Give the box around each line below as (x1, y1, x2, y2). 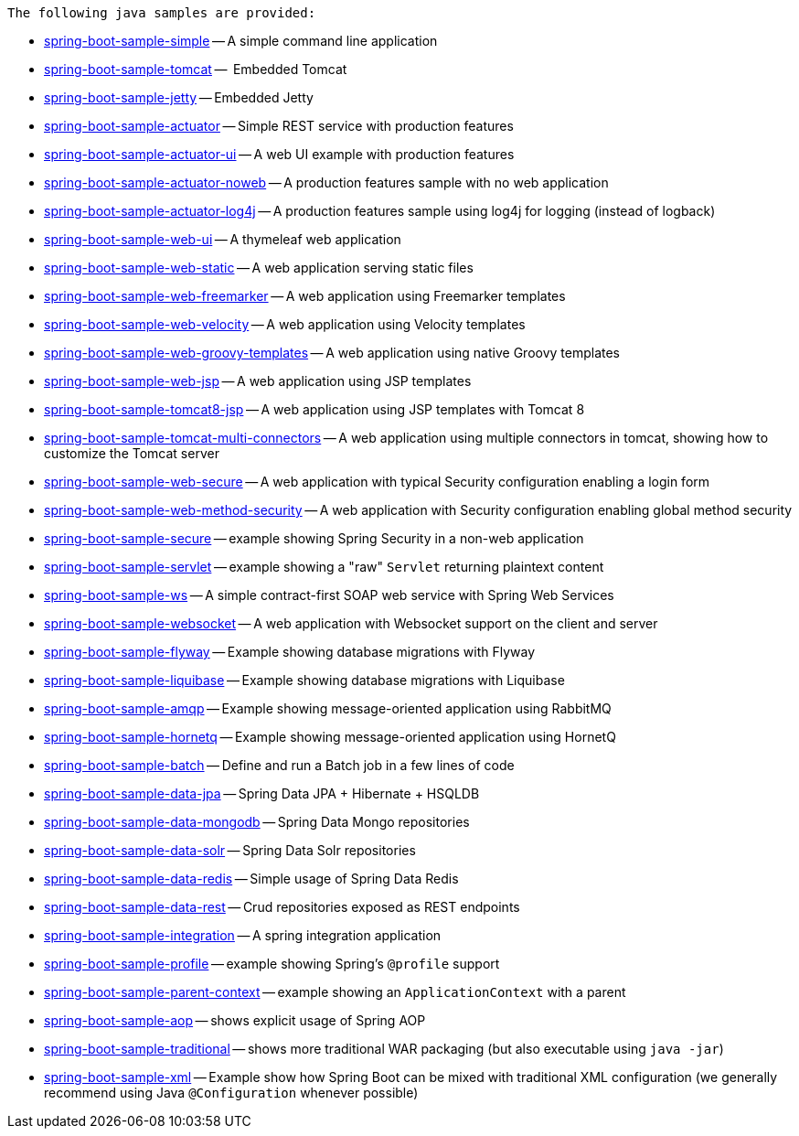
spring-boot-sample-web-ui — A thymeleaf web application (44, 231, 401, 247)
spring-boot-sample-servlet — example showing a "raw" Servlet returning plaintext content (44, 559, 604, 574)
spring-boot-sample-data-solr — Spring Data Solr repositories (44, 842, 416, 858)
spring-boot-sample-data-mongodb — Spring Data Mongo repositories (44, 814, 470, 830)
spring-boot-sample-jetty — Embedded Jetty (44, 90, 314, 105)
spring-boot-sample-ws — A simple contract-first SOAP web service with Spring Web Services (44, 587, 614, 603)
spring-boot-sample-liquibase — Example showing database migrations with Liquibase (44, 672, 565, 688)
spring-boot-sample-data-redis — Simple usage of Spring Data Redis (44, 871, 459, 886)
